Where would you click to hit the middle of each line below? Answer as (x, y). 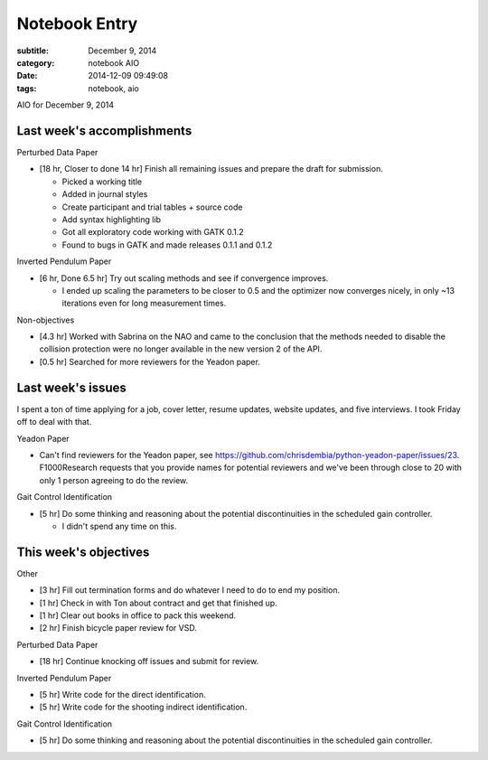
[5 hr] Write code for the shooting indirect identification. (143, 707)
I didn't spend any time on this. (119, 526)
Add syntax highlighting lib (112, 219)
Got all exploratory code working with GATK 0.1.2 (153, 232)
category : (36, 62)
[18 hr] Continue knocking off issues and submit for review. (149, 661)
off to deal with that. (54, 422)
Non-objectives (46, 320)
